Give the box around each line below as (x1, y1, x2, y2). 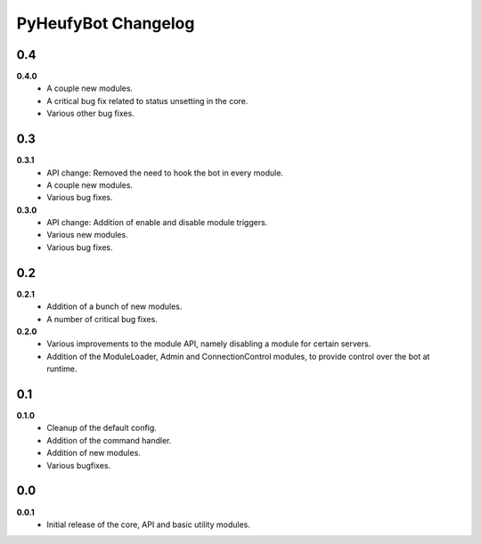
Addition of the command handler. (46, 434, 172, 445)
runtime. (46, 363, 77, 374)
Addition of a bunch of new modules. (46, 301, 183, 312)
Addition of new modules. (46, 448, 142, 459)
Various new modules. (46, 230, 128, 240)
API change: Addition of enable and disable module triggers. (46, 217, 268, 228)
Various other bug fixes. (46, 108, 135, 119)
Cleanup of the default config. (46, 423, 158, 434)
